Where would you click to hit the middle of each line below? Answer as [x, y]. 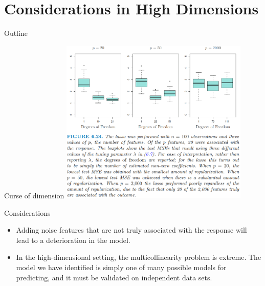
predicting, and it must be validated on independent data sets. [114, 277]
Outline [16, 33]
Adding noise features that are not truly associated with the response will [131, 230]
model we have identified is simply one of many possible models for [121, 267]
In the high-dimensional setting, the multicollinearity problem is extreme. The [139, 257]
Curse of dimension [34, 196]
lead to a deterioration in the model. [73, 240]
